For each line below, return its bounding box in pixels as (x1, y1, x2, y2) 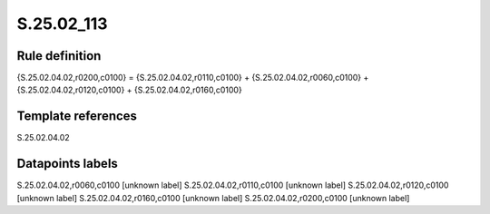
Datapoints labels (16, 156, 118, 171)
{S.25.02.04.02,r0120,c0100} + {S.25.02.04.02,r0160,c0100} (16, 84, 242, 95)
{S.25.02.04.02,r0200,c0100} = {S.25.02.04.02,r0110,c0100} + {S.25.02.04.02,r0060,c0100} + (16, 73, 369, 83)
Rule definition (16, 48, 102, 63)
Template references (16, 109, 138, 124)
